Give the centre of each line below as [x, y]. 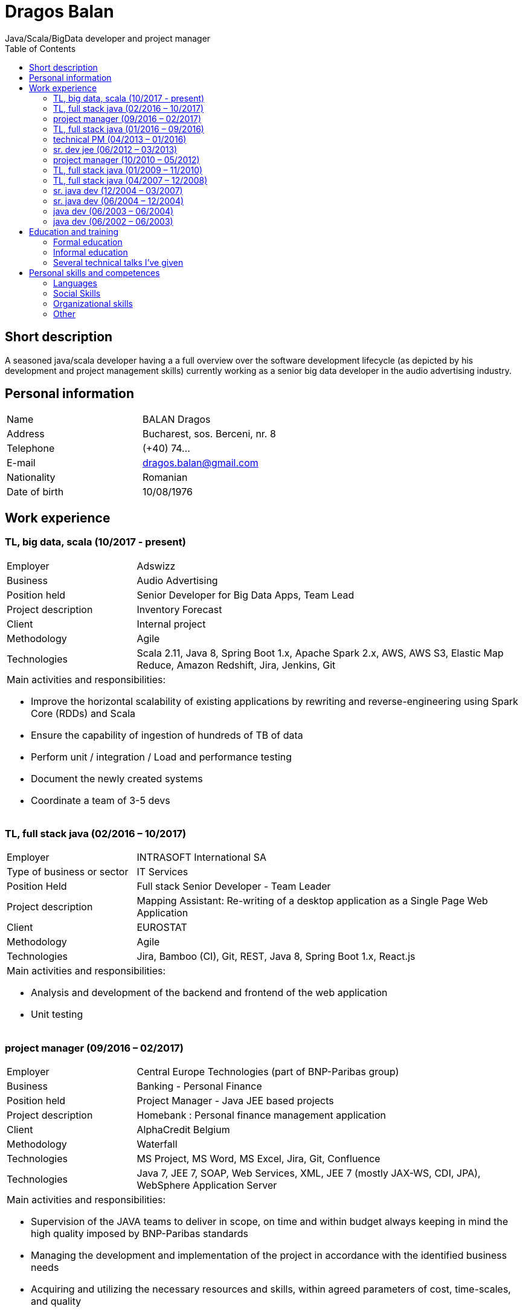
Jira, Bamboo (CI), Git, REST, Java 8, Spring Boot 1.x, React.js [276, 957]
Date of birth [35, 492]
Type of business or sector [68, 872]
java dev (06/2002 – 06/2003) [113, 221]
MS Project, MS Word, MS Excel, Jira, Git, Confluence [258, 1159]
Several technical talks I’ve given [118, 262]
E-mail [21, 463]
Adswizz [156, 566]
